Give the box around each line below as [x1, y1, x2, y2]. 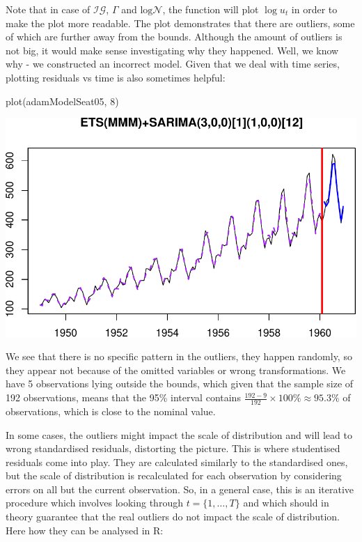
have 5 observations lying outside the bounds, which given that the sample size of [6, 376, 354, 391]
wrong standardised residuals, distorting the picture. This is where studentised [6, 441, 340, 456]
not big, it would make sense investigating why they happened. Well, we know [6, 42, 339, 57]
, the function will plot [162, 2, 259, 16]
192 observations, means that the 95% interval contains [6, 390, 241, 405]
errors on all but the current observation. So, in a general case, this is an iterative [6, 481, 354, 496]
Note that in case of [6, 2, 90, 16]
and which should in [243, 495, 329, 510]
